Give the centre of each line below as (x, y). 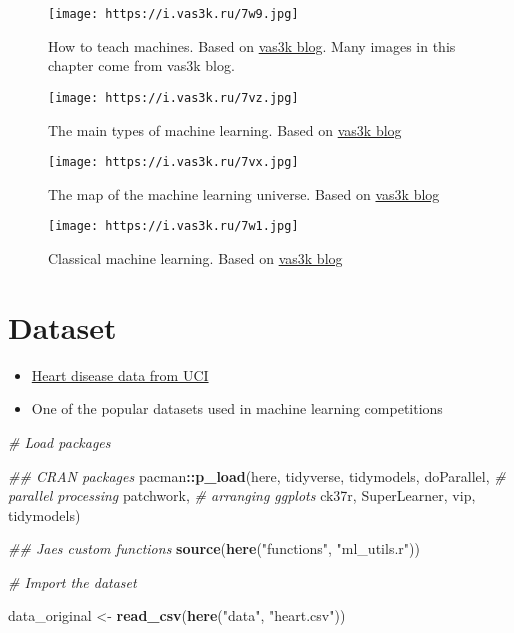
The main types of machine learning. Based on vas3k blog (225, 129)
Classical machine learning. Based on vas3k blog (195, 258)
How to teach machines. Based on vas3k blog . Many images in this (252, 45)
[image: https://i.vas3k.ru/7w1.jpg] (173, 226)
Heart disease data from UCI (120, 374)
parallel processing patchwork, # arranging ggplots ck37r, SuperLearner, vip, (242, 495)
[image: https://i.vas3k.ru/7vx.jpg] (173, 162)
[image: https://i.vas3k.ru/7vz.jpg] (173, 97)
